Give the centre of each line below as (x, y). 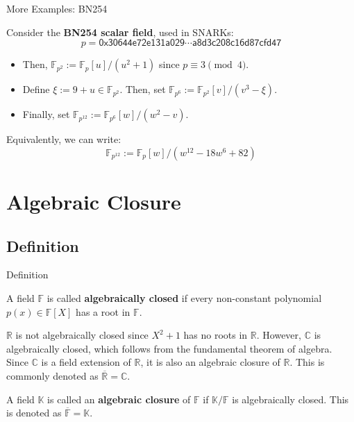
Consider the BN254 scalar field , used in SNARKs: (120, 32)
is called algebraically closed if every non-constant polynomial (184, 297)
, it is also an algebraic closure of (210, 362)
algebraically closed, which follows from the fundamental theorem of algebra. (169, 348)
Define (36, 89)
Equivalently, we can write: (64, 139)
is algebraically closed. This (290, 399)
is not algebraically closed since (82, 335)
